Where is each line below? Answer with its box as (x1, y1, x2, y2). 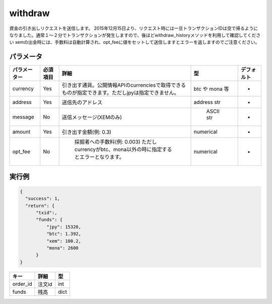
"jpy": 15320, (46, 224, 82, 229)
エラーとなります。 (79, 154, 124, 161)
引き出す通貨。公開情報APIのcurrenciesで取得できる (61, 82, 186, 89)
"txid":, (36, 210, 57, 216)
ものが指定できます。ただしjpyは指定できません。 (61, 89, 180, 96)
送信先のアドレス (61, 99, 103, 106)
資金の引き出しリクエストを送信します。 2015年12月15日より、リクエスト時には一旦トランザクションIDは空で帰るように (9, 25, 258, 31)
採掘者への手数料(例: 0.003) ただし (74, 139, 157, 146)
